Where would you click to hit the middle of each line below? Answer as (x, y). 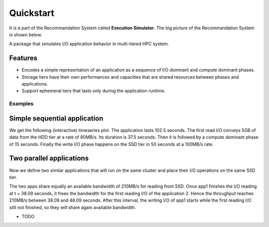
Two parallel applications (49, 159)
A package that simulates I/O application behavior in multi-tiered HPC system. (89, 44)
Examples (21, 104)
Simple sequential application (56, 118)
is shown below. (26, 34)
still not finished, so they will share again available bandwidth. (73, 207)
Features (23, 58)
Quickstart (32, 13)
